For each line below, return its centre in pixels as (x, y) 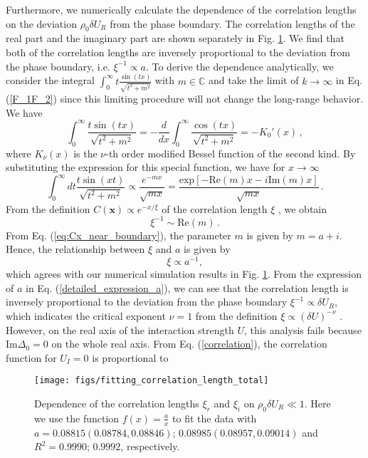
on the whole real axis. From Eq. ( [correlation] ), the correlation (189, 344)
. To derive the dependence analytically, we (240, 66)
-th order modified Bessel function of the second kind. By (231, 153)
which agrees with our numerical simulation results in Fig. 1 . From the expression (184, 274)
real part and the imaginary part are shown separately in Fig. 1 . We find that (175, 38)
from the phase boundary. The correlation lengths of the (232, 23)
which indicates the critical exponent (86, 315)
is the (85, 153)
